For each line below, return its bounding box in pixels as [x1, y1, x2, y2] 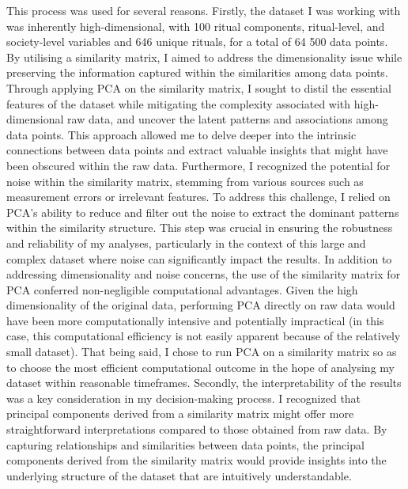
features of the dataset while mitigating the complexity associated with [6, 95, 351, 112]
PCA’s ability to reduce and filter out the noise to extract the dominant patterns [6, 203, 399, 220]
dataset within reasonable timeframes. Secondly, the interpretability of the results [6, 374, 402, 391]
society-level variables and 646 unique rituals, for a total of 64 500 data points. [6, 33, 388, 50]
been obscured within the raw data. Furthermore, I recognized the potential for [6, 157, 391, 173]
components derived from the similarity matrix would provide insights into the [6, 452, 387, 468]
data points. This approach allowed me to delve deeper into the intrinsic [6, 126, 357, 142]
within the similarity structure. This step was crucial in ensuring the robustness [6, 219, 393, 236]
